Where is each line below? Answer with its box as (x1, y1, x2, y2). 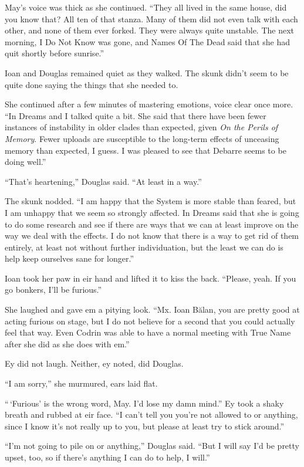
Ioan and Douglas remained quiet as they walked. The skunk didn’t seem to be (5, 66, 289, 79)
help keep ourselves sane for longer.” (5, 252, 134, 265)
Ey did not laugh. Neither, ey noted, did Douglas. (5, 357, 184, 370)
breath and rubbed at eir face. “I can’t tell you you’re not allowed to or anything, (5, 408, 298, 421)
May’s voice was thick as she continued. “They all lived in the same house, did (5, 1, 287, 13)
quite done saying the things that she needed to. (5, 78, 178, 90)
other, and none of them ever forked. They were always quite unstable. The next (5, 24, 295, 36)
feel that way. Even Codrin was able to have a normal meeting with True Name (5, 326, 291, 339)
